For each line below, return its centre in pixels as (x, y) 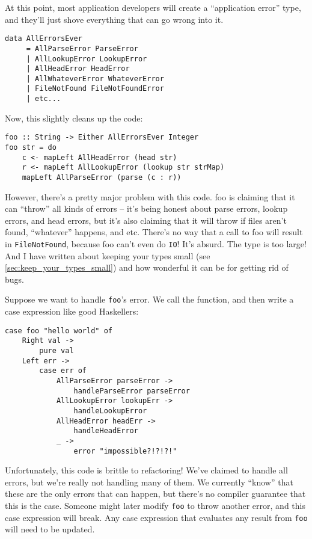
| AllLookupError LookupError (87, 59)
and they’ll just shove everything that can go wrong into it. (114, 19)
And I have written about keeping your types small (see (108, 255)
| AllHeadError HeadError (78, 69)
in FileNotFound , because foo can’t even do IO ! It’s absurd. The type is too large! (156, 244)
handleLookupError (110, 411)
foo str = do (31, 148)
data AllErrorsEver (44, 39)
